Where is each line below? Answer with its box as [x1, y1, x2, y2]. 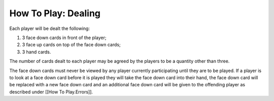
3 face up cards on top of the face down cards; [22, 42, 121, 48]
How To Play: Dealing [9, 8, 101, 19]
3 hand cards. [22, 49, 51, 55]
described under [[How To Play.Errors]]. [9, 89, 93, 95]
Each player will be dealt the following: [9, 25, 90, 31]
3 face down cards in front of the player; [22, 35, 107, 41]
